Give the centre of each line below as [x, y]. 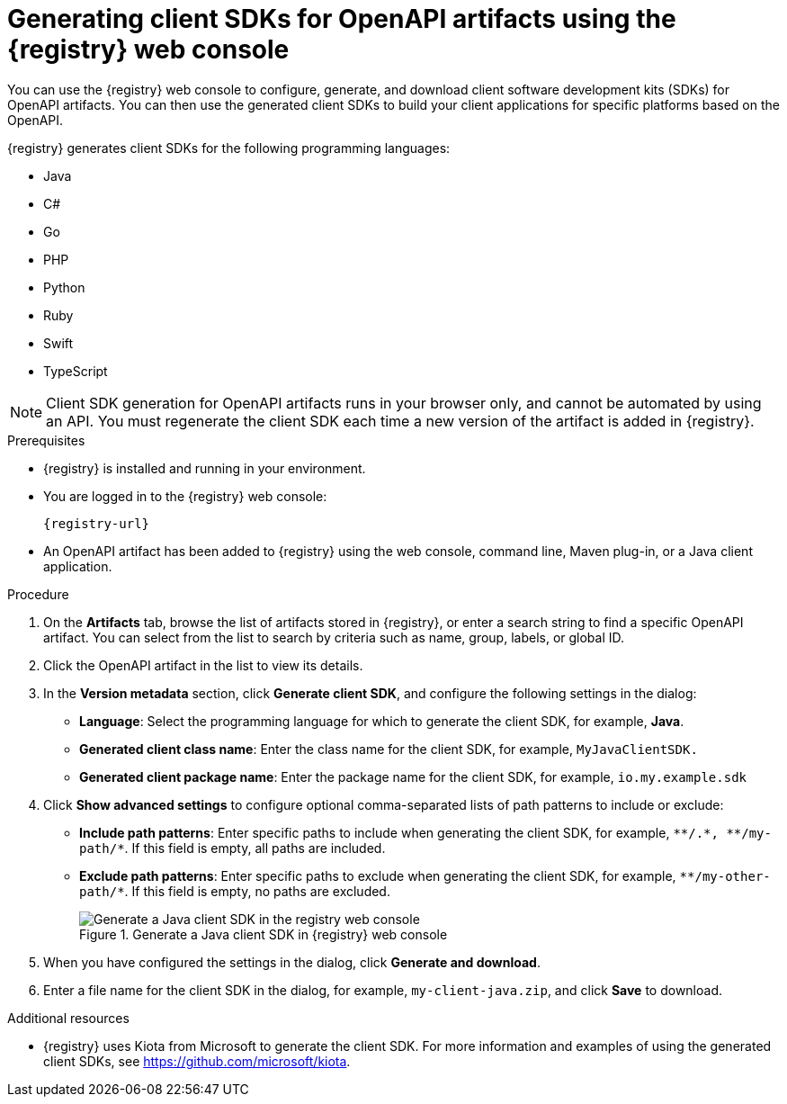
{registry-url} [97, 523]
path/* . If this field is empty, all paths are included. [233, 848]
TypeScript [76, 371]
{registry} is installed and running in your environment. [205, 468]
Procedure [38, 594]
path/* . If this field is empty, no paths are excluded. [235, 891]
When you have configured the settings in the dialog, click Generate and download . [292, 962]
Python [64, 287]
